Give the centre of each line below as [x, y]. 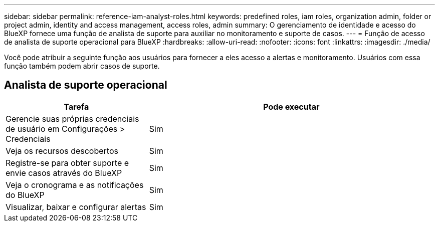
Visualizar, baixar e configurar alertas [76, 207]
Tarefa [76, 106]
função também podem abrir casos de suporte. [82, 66]
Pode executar [291, 106]
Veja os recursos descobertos [62, 151]
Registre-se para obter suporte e [67, 163]
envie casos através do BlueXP [64, 173]
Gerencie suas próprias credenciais [72, 119]
